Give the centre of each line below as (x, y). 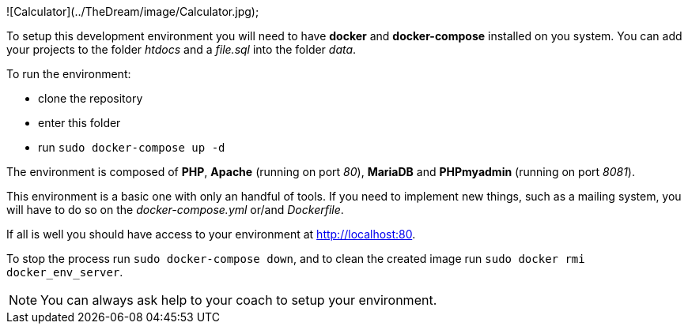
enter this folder (79, 123)
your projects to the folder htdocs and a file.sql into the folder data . (181, 49)
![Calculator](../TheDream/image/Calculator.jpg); (133, 11)
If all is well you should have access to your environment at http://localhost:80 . (211, 234)
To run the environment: (69, 74)
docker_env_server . (65, 272)
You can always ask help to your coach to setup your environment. (239, 300)
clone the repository (91, 98)
